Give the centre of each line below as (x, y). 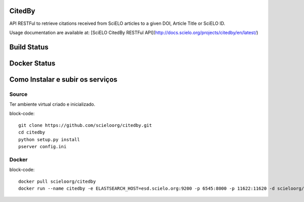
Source (18, 94)
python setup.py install (49, 139)
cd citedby (32, 132)
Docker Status (32, 63)
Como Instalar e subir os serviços (63, 79)
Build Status (29, 47)
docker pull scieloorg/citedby (57, 181)
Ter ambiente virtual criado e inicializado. (52, 105)
